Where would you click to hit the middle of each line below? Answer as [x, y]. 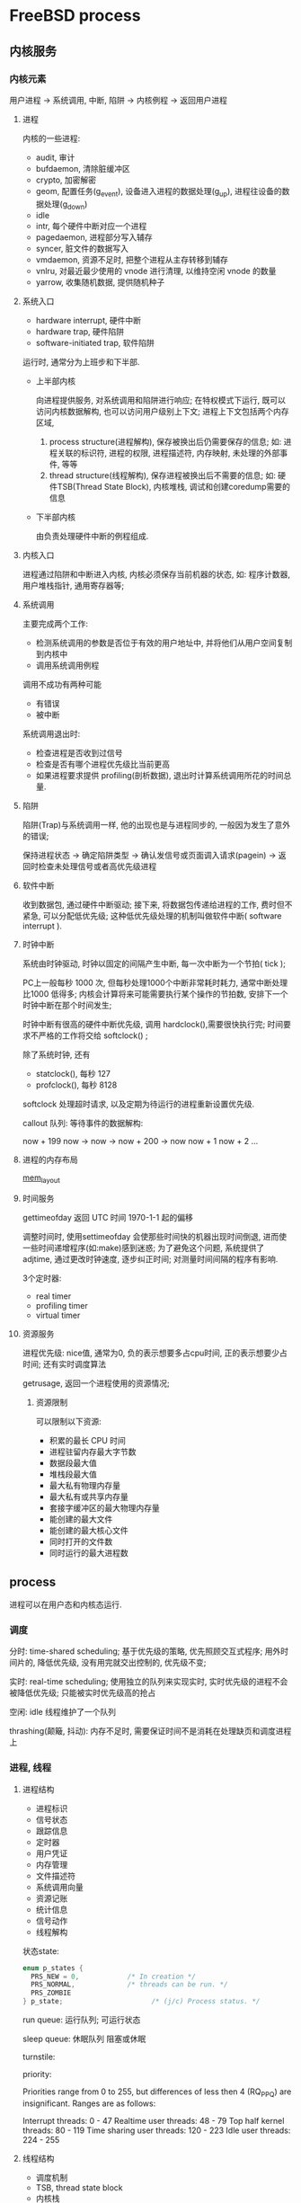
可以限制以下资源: [68, 1422]
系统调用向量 [59, 1887]
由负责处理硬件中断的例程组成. [92, 537]
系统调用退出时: [51, 734]
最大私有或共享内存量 [89, 1497]
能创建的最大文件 [81, 1519]
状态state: [41, 1950]
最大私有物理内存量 [85, 1486]
